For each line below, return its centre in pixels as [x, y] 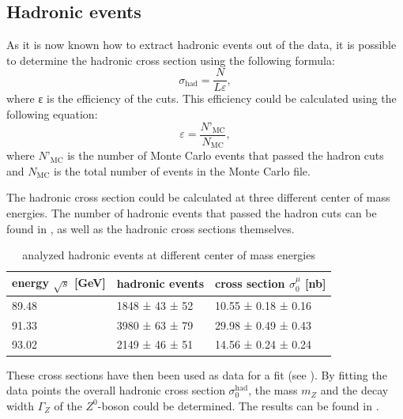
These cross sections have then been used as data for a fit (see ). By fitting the [197, 374]
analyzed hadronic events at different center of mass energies [169, 255]
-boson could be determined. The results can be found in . [238, 405]
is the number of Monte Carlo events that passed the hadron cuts [226, 155]
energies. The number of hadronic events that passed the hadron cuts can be [192, 212]
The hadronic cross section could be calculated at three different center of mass [198, 197]
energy [30, 282]
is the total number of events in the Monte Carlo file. [182, 170]
